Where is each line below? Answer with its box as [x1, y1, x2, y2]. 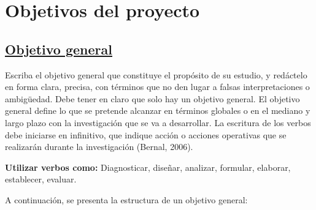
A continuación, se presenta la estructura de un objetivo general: [5, 193, 248, 206]
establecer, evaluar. [5, 173, 77, 186]
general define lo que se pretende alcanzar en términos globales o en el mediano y [5, 104, 310, 117]
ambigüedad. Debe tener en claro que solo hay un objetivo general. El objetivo [5, 92, 300, 105]
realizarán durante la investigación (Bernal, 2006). [5, 140, 193, 153]
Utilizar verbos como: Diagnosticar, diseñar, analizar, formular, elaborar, [5, 160, 291, 173]
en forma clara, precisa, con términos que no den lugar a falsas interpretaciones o [5, 80, 310, 93]
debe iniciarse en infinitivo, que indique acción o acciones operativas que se [5, 128, 287, 141]
